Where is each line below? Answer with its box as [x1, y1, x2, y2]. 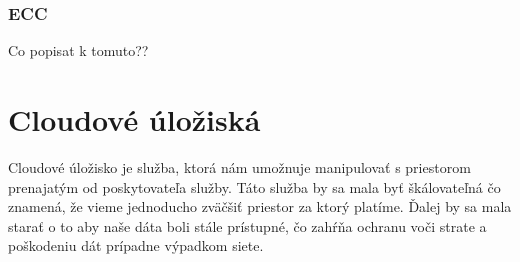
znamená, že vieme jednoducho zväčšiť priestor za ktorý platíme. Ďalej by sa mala [8, 196, 512, 217]
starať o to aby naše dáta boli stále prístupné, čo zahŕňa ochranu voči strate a [8, 215, 487, 236]
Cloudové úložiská [8, 99, 261, 139]
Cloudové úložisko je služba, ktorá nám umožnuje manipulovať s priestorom [8, 156, 471, 177]
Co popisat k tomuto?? [8, 40, 149, 61]
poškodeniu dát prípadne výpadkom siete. [8, 235, 264, 256]
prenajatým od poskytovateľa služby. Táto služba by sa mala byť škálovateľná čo [8, 176, 501, 197]
